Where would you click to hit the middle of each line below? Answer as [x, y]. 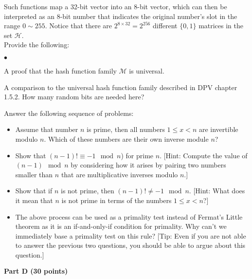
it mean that [34, 200]
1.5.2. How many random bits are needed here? [74, 97]
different [165, 26]
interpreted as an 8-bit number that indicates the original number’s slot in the [121, 16]
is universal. [147, 70]
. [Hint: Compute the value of [204, 155]
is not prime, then [87, 191]
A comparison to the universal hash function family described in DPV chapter [121, 87]
